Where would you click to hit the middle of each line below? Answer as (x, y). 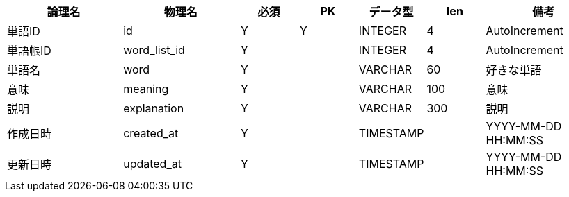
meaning (146, 89)
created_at (151, 133)
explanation (154, 108)
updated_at (152, 164)
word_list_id (154, 50)
